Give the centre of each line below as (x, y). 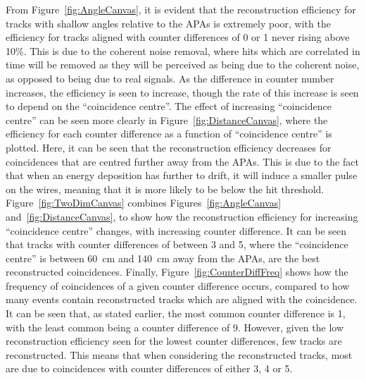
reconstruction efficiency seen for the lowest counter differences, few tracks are (174, 341)
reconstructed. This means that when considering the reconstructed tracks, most (179, 354)
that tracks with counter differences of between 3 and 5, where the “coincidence (177, 244)
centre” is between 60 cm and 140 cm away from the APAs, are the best (163, 258)
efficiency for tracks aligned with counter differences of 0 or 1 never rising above (178, 37)
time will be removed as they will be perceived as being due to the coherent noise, (183, 65)
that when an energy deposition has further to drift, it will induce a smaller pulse (182, 175)
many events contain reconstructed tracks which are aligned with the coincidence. (182, 299)
